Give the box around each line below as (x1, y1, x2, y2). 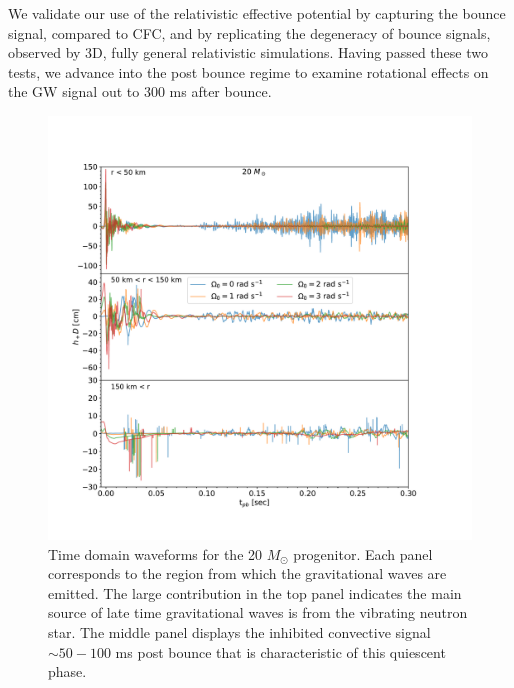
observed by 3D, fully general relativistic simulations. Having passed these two (8, 42, 488, 63)
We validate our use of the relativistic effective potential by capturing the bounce (8, 3, 506, 23)
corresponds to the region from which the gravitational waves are (48, 563, 447, 584)
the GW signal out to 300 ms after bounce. (8, 81, 272, 102)
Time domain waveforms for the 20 (48, 543, 263, 564)
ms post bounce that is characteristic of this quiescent (115, 641, 446, 662)
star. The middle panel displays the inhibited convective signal (48, 621, 431, 642)
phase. (48, 661, 87, 682)
